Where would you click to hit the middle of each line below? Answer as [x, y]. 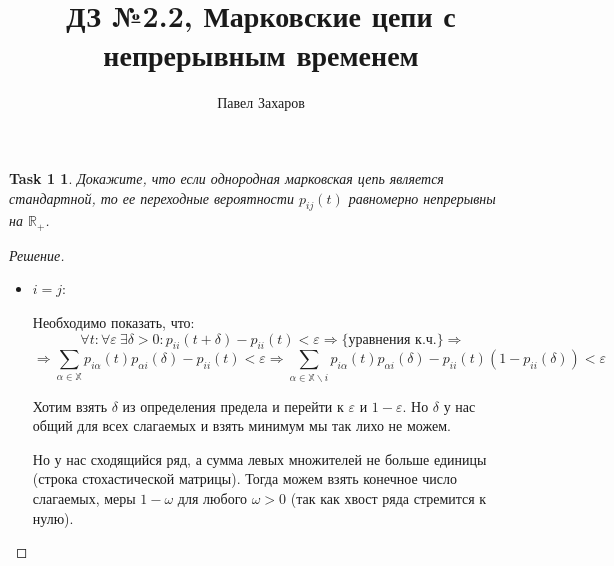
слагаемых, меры [84, 498]
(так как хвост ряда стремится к [388, 498]
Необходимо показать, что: [113, 321]
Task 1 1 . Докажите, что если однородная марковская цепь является [226, 177]
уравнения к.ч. [392, 339]
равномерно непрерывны [422, 197]
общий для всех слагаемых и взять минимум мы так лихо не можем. [241, 425]
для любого [212, 498]
